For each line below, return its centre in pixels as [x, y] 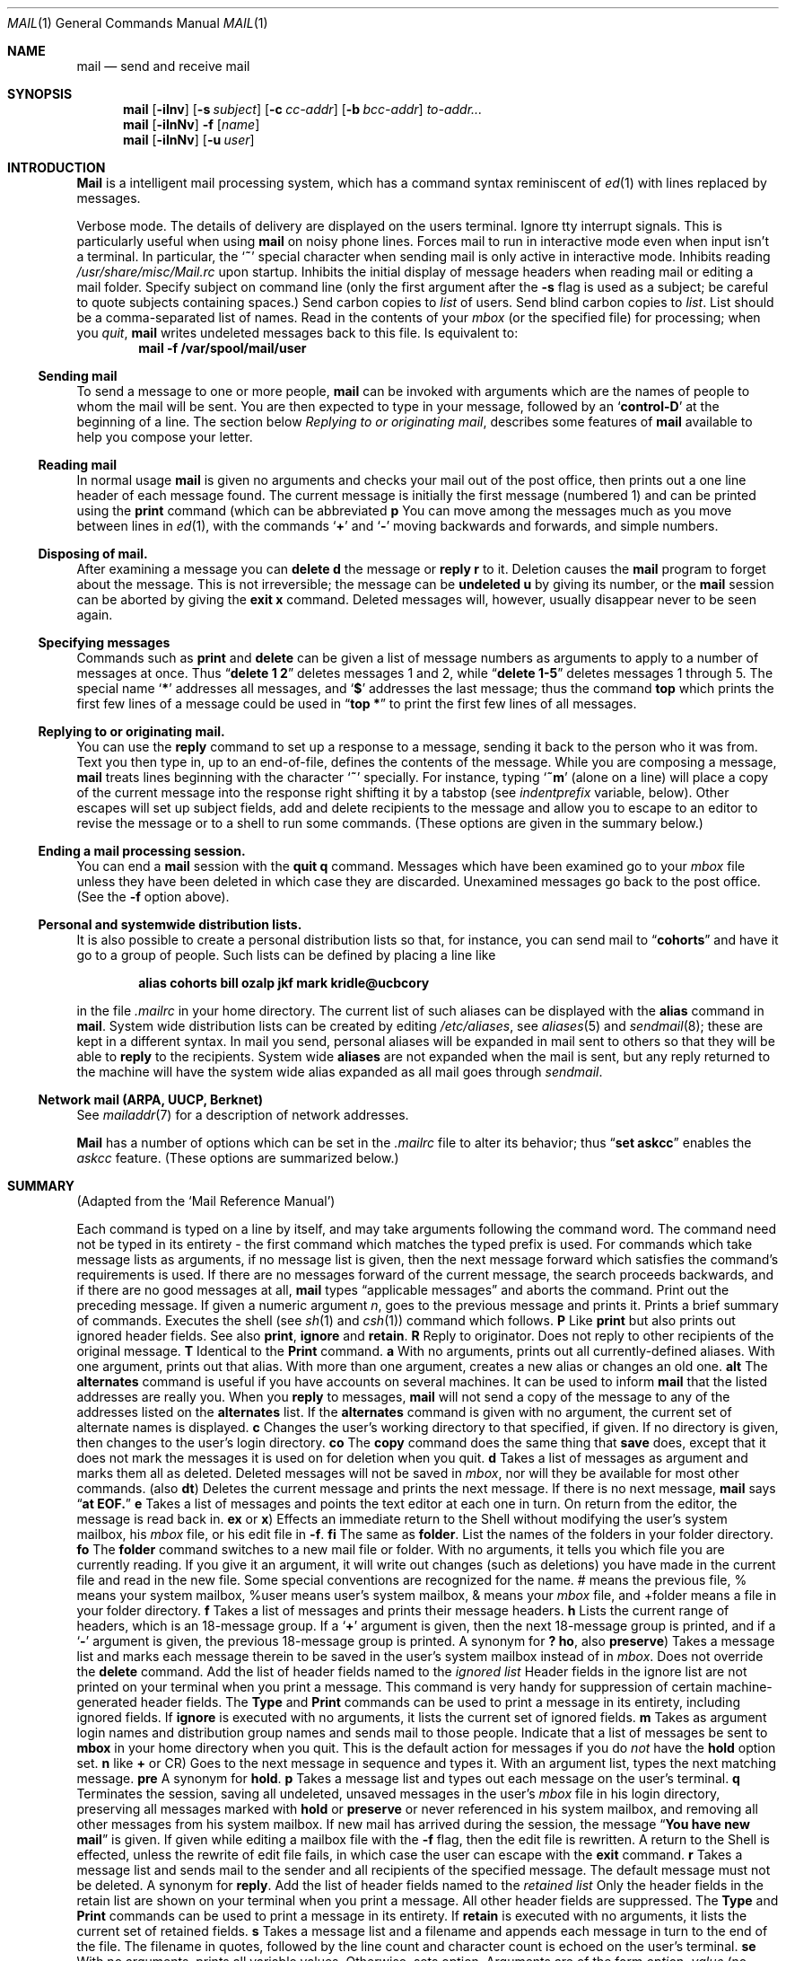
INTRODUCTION [57, 167]
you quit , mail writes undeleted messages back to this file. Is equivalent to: [297, 333]
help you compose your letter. [165, 437]
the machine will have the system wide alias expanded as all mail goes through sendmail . [340, 1072]
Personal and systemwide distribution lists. [170, 924]
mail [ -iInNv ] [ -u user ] [189, 140]
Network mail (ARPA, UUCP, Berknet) [151, 1099]
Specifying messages [104, 642]
